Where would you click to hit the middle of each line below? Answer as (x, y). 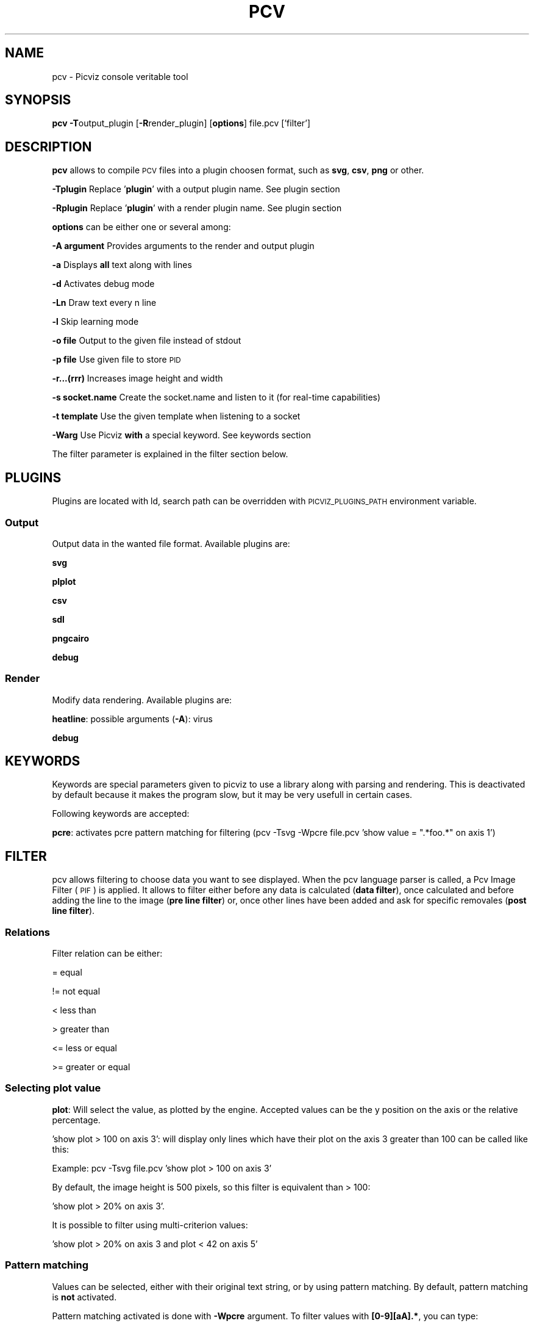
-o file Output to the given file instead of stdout (147, 341)
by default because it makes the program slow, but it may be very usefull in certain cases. (232, 795)
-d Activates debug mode (103, 284)
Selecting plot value (53, 1088)
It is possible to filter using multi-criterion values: (150, 1225)
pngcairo (71, 638)
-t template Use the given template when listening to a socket (176, 416)
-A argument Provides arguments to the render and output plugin (183, 246)
